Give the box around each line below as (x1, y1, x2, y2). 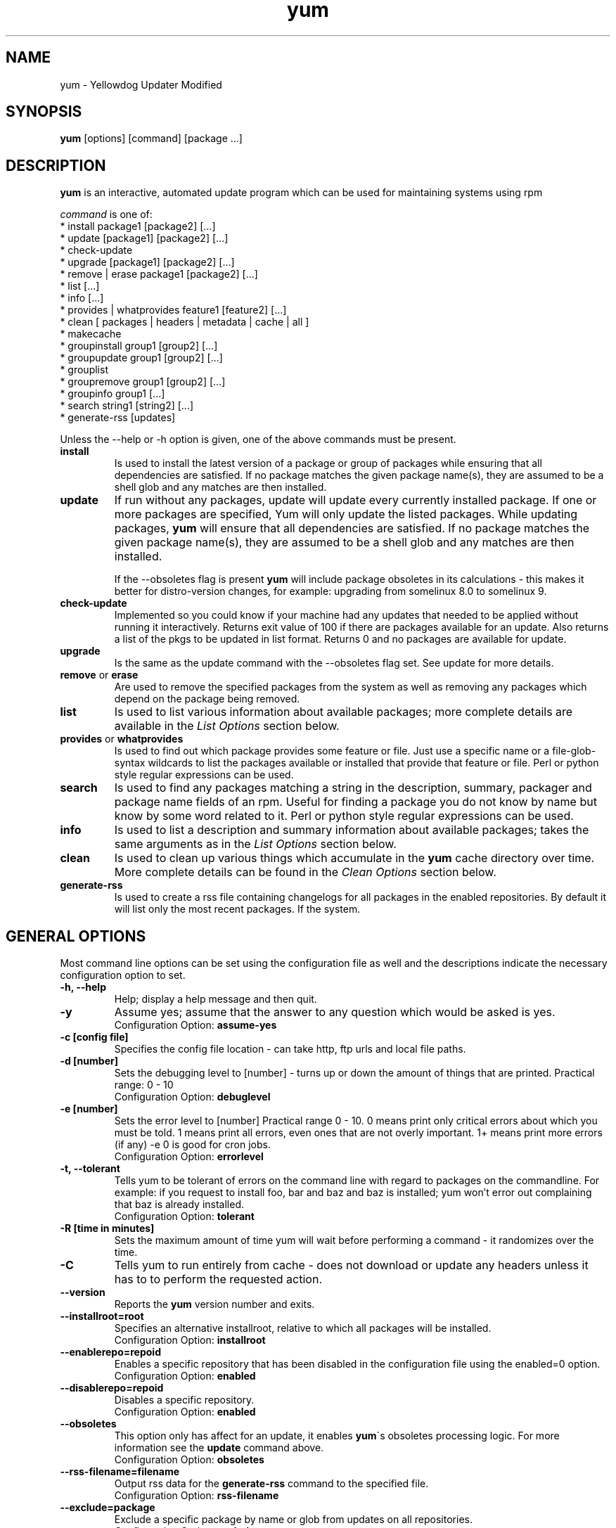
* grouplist (60, 364, 108, 376)
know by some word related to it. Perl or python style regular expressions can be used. (114, 809, 574, 823)
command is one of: (60, 208, 153, 221)
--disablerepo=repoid (60, 1382, 164, 1394)
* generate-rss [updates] (60, 411, 176, 424)
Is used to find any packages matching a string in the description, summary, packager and (114, 781, 592, 795)
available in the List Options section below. (114, 719, 340, 733)
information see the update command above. (114, 1442, 324, 1454)
